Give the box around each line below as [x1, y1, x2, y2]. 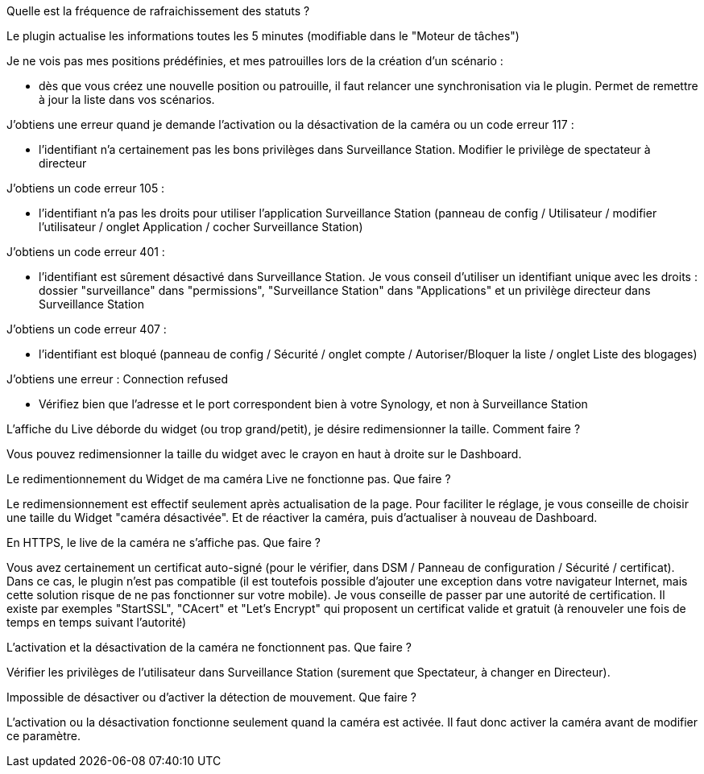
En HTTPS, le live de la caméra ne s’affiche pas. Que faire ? [6, 536, 321, 549]
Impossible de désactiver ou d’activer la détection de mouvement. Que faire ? [6, 690, 416, 704]
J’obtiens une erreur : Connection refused [6, 372, 229, 386]
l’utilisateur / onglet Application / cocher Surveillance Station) [39, 220, 363, 234]
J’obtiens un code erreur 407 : [6, 322, 167, 336]
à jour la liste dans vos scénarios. [39, 93, 215, 106]
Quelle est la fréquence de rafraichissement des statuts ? [6, 4, 310, 18]
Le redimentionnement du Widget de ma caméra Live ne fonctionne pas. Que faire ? [6, 472, 451, 486]
